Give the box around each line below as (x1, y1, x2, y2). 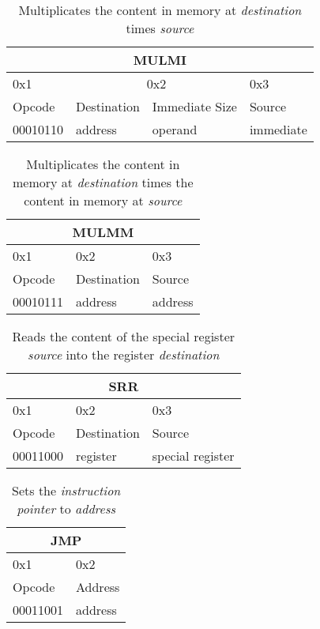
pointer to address (17, 499, 116, 518)
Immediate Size (152, 97, 237, 115)
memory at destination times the (13, 173, 194, 191)
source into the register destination (28, 345, 220, 363)
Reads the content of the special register (12, 327, 235, 345)
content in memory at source (24, 191, 183, 209)
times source (126, 19, 194, 37)
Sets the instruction (12, 481, 121, 499)
